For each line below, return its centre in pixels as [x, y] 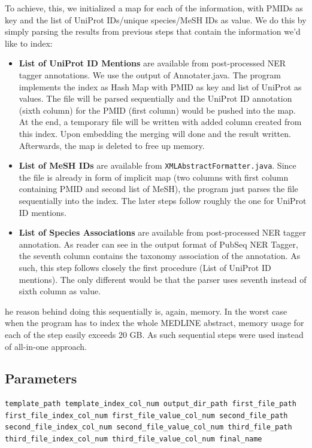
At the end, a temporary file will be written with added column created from [160, 122]
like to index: [29, 43]
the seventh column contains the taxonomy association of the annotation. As [160, 256]
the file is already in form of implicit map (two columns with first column [154, 177]
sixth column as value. [60, 291]
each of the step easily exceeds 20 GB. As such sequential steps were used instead [154, 334]
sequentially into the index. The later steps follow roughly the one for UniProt [163, 200]
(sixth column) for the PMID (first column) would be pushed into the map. [157, 110]
